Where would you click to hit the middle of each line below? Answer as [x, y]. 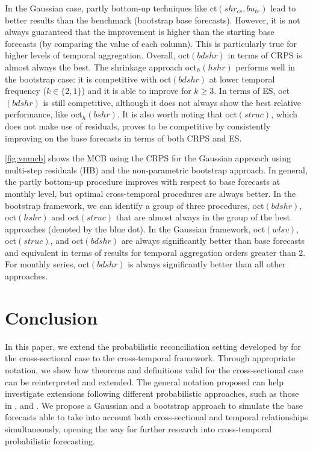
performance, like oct [44, 114]
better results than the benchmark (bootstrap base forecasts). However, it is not [153, 20]
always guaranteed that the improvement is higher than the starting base [140, 32]
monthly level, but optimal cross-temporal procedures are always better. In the [150, 193]
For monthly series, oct [47, 264]
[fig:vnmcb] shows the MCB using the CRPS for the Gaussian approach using [148, 158]
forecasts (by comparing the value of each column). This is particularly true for [151, 43]
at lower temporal [242, 79]
